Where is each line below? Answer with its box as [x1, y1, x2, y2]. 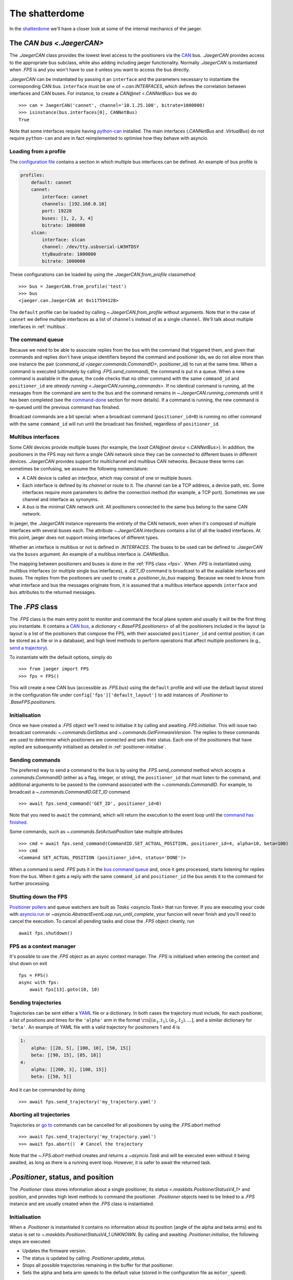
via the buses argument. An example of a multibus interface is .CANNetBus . [9, 551, 170, 558]
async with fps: [18, 979, 59, 986]
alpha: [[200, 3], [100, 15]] [31, 1066, 107, 1072]
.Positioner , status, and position [9, 1173, 114, 1182]
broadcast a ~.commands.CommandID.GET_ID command [9, 788, 130, 795]
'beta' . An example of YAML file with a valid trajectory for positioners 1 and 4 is [9, 1024, 180, 1030]
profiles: [20, 172, 45, 178]
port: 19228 [41, 208, 72, 214]
